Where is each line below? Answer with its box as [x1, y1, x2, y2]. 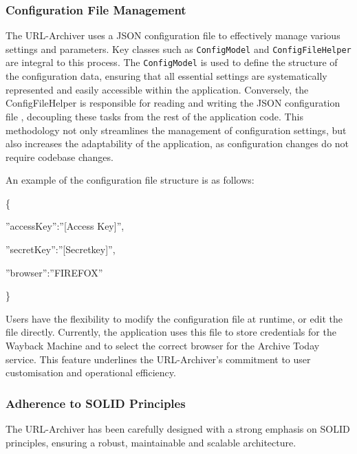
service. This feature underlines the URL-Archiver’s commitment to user [6, 352, 311, 366]
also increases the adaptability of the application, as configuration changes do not [6, 136, 349, 151]
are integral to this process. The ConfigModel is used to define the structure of [6, 55, 338, 69]
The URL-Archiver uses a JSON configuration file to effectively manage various [6, 28, 340, 43]
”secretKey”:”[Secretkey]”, [6, 242, 116, 257]
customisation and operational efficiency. [6, 365, 176, 380]
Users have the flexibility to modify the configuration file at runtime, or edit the [6, 311, 343, 325]
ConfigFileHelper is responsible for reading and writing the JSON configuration [6, 96, 340, 110]
